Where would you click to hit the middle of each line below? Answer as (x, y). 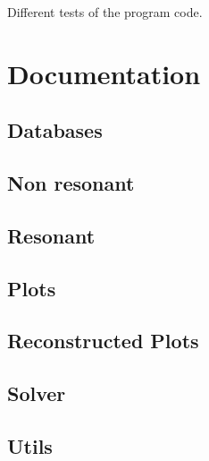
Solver (37, 393)
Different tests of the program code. (105, 12)
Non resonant (71, 183)
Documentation (104, 73)
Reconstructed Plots (103, 341)
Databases (55, 130)
